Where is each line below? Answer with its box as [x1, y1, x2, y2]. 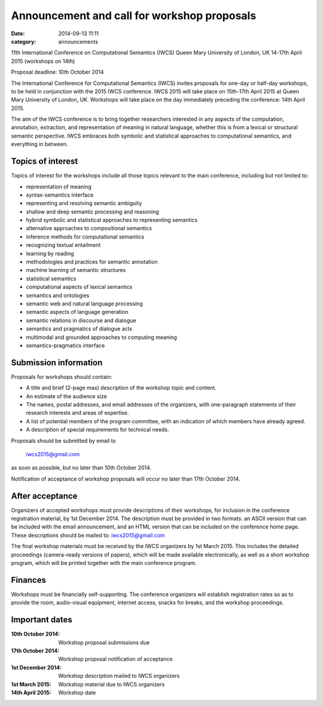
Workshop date [58, 689, 96, 696]
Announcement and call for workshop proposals [11, 9, 257, 22]
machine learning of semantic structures [26, 267, 126, 274]
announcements [58, 38, 99, 45]
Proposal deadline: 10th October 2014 [11, 69, 104, 76]
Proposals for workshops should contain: [11, 373, 112, 380]
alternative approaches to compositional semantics [26, 225, 152, 232]
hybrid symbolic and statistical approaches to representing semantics [26, 216, 198, 224]
